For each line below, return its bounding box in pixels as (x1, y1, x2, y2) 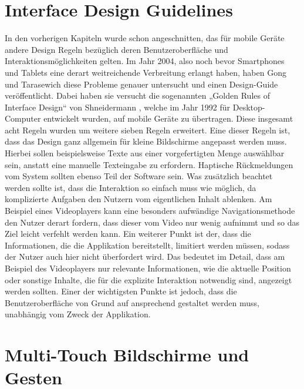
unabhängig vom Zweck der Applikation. (5, 308, 151, 320)
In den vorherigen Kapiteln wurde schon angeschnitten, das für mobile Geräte (5, 32, 285, 44)
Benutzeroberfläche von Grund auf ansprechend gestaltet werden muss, (5, 296, 260, 308)
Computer (5, 112, 41, 125)
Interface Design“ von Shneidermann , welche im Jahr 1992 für (5, 100, 231, 113)
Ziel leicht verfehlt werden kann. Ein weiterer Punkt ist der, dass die (5, 227, 251, 240)
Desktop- (232, 100, 265, 113)
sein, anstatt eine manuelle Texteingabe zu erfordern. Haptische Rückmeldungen (5, 158, 293, 170)
